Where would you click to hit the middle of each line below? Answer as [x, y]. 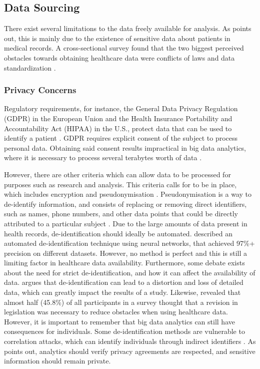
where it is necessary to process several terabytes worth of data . [103, 157]
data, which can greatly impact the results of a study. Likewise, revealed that [122, 292]
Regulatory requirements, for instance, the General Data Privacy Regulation [121, 108]
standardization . [30, 67]
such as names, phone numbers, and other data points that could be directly [121, 214]
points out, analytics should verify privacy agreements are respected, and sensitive [130, 351]
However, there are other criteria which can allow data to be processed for [117, 174]
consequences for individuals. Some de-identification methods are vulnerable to [124, 331]
